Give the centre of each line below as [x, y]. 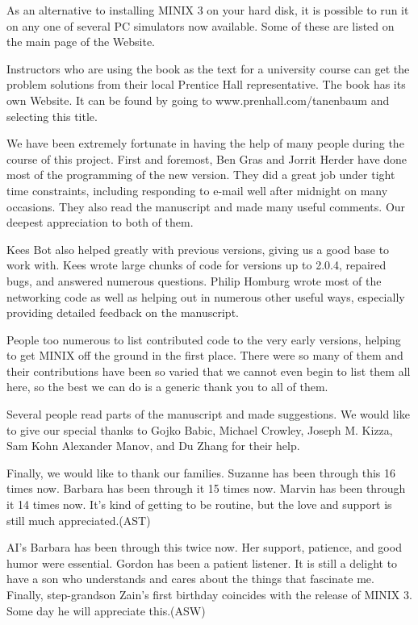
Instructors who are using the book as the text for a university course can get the [208, 68]
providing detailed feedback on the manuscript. [123, 312]
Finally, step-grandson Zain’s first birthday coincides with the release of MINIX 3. [209, 594]
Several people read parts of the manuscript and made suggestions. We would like [208, 414]
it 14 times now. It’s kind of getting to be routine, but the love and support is [199, 504]
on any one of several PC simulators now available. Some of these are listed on [201, 25]
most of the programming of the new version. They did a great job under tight [201, 175]
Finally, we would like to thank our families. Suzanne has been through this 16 [201, 472]
